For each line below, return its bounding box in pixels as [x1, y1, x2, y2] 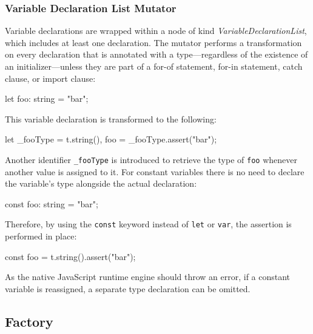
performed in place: [5, 230, 77, 242]
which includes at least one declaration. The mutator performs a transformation [5, 36, 302, 48]
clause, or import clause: [5, 72, 96, 84]
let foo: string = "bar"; [5, 92, 89, 105]
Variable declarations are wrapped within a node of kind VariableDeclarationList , [5, 24, 307, 37]
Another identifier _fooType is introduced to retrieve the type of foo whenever [5, 153, 297, 165]
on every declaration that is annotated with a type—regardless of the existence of [5, 48, 308, 61]
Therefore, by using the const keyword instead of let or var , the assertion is [5, 218, 292, 230]
